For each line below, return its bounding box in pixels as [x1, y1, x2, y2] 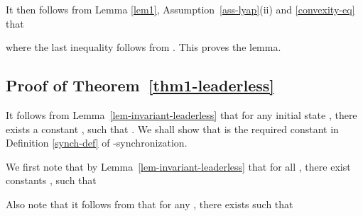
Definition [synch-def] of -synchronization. [6, 135, 188, 150]
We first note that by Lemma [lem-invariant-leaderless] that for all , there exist [6, 159, 351, 174]
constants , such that [6, 173, 97, 188]
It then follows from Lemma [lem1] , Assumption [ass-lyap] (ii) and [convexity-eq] [6, 2, 355, 16]
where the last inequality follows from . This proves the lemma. [6, 40, 281, 55]
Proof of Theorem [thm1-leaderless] [6, 74, 274, 96]
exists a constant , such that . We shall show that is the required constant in [6, 121, 339, 136]
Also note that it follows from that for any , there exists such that [6, 196, 293, 211]
